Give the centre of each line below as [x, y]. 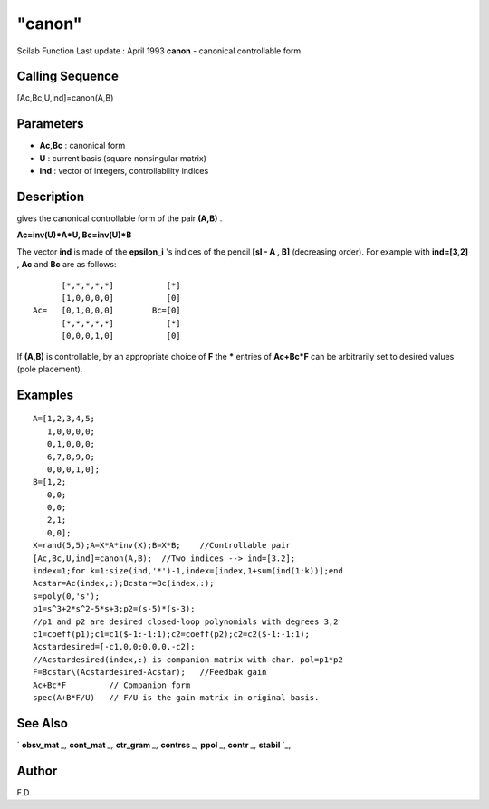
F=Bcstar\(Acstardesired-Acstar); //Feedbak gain [150, 672]
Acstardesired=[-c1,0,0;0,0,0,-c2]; [114, 647]
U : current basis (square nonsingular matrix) [123, 158]
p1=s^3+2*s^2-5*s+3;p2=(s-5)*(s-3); [114, 609]
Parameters [50, 124]
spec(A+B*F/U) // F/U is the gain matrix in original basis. [176, 697]
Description [51, 196]
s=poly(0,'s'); [67, 596]
